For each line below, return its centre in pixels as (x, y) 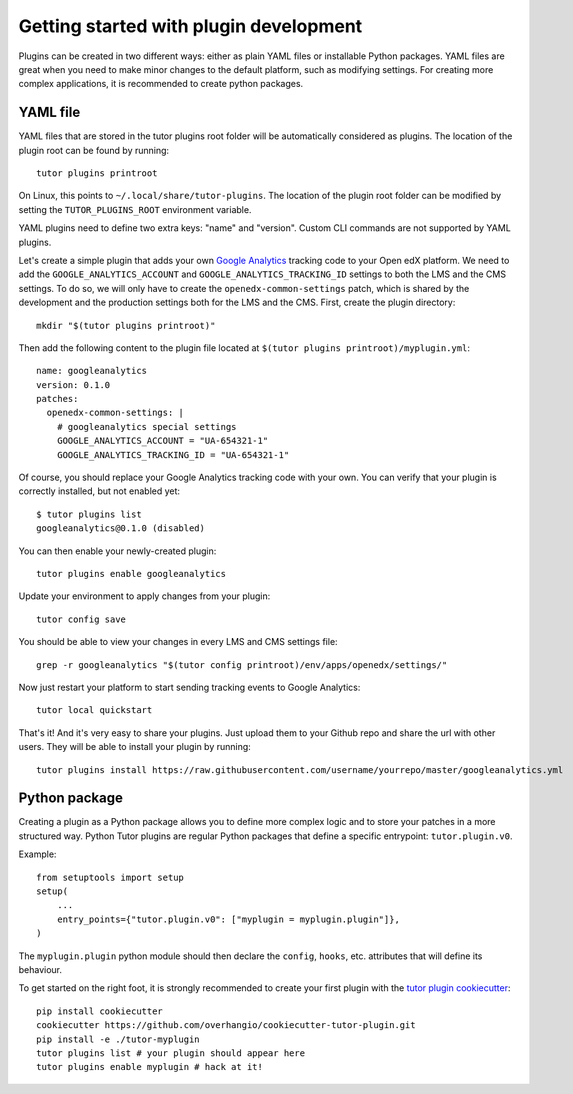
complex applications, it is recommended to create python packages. (161, 84)
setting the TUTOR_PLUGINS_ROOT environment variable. (135, 209)
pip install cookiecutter (100, 1011)
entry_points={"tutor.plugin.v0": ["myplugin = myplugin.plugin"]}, (228, 919)
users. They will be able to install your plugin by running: (135, 747)
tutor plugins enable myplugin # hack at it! (150, 1067)
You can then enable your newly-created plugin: (117, 551)
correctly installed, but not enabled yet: (99, 491)
